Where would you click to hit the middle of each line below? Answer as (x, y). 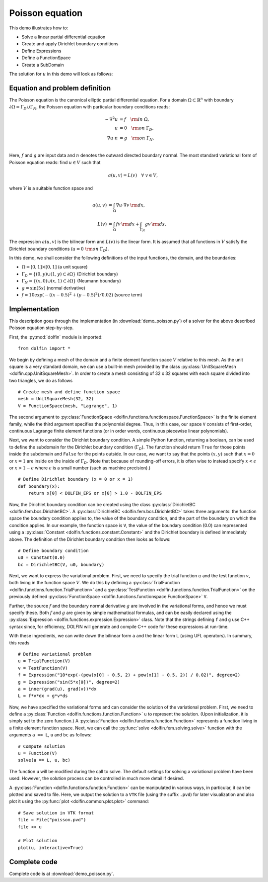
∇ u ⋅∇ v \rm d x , (130, 205)
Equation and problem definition (60, 88)
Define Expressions (41, 51)
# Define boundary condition (53, 550)
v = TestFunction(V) (43, 668)
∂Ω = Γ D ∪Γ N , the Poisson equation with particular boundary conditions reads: (90, 107)
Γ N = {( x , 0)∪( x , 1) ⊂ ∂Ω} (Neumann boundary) (71, 282)
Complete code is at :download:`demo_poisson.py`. (62, 874)
